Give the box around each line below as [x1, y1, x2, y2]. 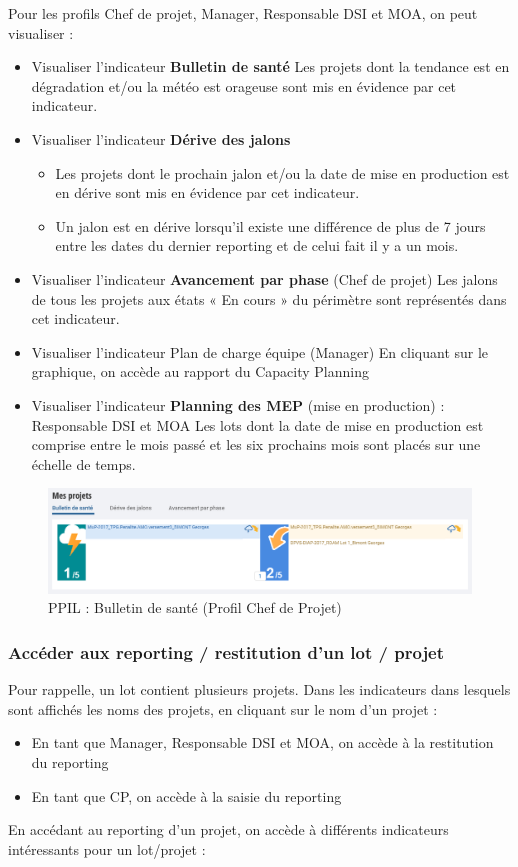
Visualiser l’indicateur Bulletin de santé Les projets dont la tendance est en [31, 56, 510, 77]
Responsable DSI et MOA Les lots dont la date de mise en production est [31, 414, 484, 435]
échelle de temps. [31, 453, 136, 474]
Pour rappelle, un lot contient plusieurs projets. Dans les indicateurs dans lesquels [8, 679, 511, 700]
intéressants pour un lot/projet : [8, 838, 206, 859]
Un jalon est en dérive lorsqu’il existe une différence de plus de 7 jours [55, 215, 486, 236]
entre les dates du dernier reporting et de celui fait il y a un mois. [55, 235, 459, 256]
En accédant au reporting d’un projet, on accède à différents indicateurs [8, 819, 449, 840]
